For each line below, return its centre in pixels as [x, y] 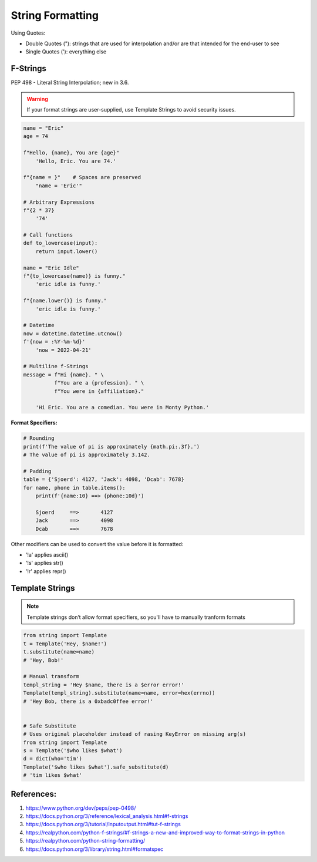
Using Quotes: [28, 33]
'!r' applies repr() [46, 571]
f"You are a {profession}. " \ [99, 383]
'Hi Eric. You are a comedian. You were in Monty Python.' [122, 408]
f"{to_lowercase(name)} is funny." [74, 276]
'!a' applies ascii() [47, 554]
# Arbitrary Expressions [59, 202]
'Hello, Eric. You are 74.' [76, 161]
